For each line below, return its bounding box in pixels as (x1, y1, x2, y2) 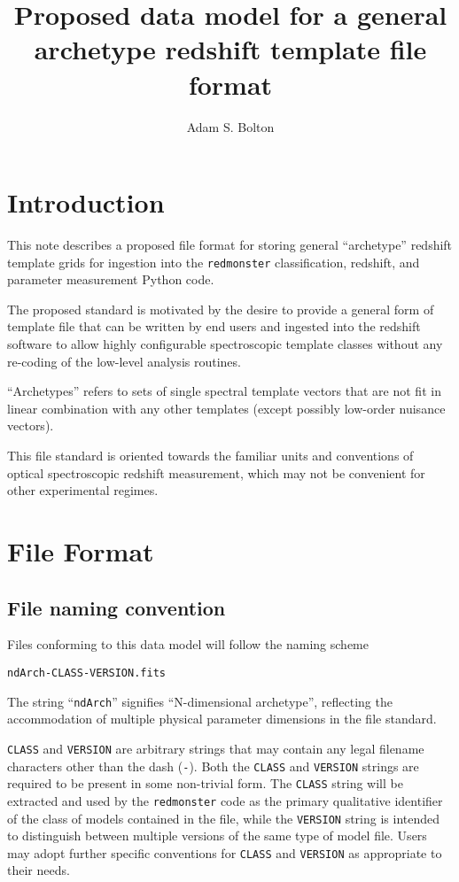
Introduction (7, 184, 165, 220)
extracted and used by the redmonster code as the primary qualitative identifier (7, 791, 443, 809)
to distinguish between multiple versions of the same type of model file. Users (7, 826, 427, 845)
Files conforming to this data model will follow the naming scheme (7, 635, 370, 654)
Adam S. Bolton (186, 117, 275, 135)
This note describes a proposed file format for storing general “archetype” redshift (7, 236, 453, 254)
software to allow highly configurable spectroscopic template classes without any (7, 335, 443, 353)
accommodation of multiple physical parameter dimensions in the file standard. (7, 709, 437, 728)
